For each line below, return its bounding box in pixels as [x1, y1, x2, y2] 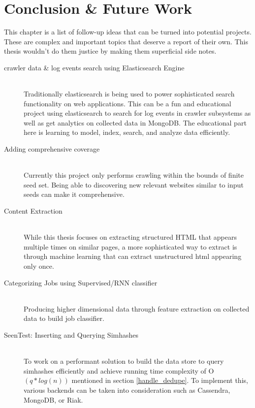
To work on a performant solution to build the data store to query [24, 356, 224, 366]
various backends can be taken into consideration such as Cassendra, [24, 384, 230, 395]
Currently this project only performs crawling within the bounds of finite [24, 170, 244, 180]
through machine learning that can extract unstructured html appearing [24, 251, 242, 261]
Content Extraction [4, 206, 63, 216]
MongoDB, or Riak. [24, 394, 83, 405]
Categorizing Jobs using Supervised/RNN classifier [4, 277, 158, 287]
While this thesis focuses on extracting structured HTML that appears [24, 232, 237, 242]
